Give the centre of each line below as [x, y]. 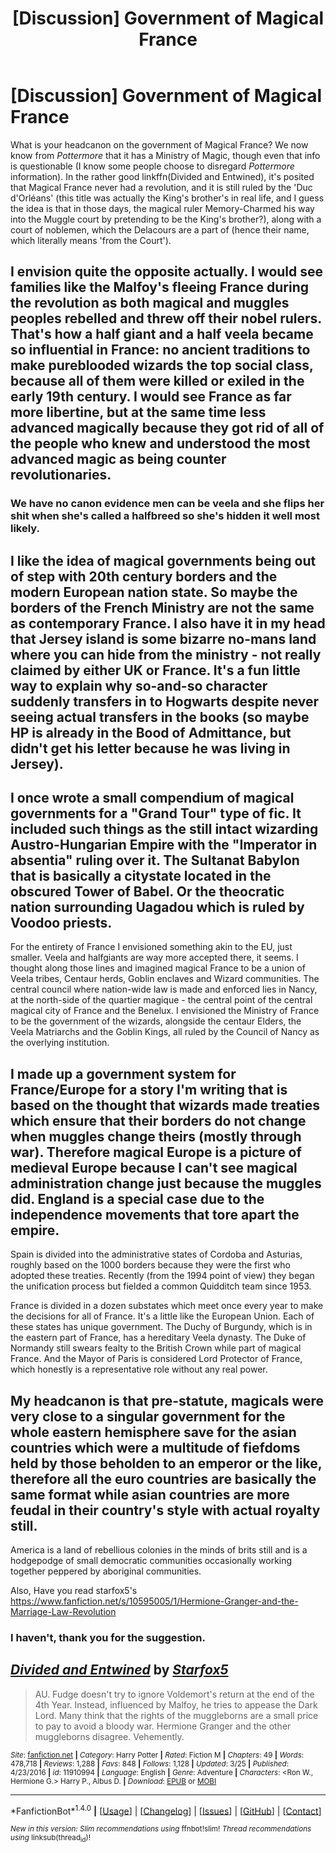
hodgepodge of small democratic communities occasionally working [151, 1561]
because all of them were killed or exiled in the [157, 381]
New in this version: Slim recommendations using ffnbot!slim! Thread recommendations [161, 1829]
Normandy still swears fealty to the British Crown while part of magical [156, 1348]
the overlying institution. [60, 1043]
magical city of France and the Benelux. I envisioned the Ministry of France [165, 1011]
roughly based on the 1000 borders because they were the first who [150, 1265]
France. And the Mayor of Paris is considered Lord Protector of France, [156, 1359]
